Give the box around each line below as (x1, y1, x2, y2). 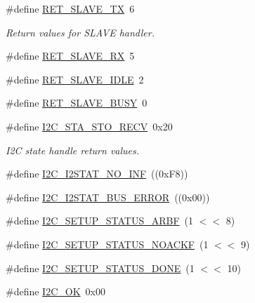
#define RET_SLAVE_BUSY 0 (6, 95, 148, 110)
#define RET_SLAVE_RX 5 (6, 48, 135, 63)
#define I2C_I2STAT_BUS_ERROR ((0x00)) (6, 189, 210, 204)
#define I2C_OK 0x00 (6, 284, 105, 299)
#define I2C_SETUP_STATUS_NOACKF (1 (6, 236, 209, 251)
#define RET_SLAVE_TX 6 (6, 1, 135, 15)
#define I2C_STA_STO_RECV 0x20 (6, 119, 173, 133)
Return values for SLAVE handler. (6, 25, 155, 39)
